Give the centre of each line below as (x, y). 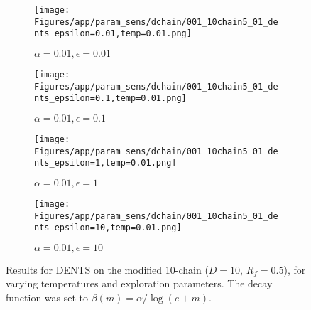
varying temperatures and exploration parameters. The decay (139, 283)
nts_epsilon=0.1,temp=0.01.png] (110, 98)
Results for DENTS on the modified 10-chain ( (107, 269)
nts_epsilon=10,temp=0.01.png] (108, 228)
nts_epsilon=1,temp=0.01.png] (105, 163)
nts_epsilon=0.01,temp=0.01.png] (113, 34)
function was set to (47, 298)
